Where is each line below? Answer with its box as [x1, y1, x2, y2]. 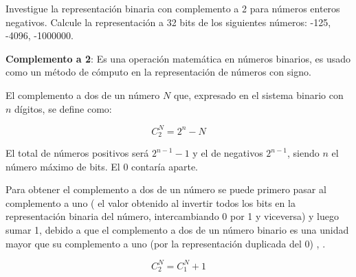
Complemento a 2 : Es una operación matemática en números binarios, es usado [5, 51, 351, 65]
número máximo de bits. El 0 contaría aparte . [5, 159, 199, 173]
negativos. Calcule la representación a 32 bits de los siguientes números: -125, [5, 14, 331, 29]
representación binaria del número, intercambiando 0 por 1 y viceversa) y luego [5, 209, 339, 223]
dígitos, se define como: [14, 101, 112, 115]
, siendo [287, 146, 320, 160]
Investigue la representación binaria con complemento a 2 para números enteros [5, 1, 340, 15]
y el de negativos [192, 146, 263, 160]
